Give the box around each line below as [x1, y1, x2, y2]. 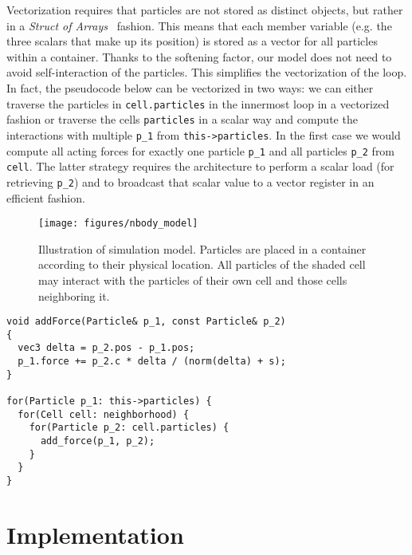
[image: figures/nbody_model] [38, 218, 198, 230]
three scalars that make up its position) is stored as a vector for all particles [6, 33, 378, 49]
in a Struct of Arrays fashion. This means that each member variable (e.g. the [6, 17, 392, 33]
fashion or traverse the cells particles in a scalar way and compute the [6, 111, 358, 128]
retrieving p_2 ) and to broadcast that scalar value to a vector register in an [6, 173, 375, 190]
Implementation [6, 518, 184, 550]
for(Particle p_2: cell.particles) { [29, 422, 230, 434]
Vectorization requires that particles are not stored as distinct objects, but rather [6, 2, 403, 18]
